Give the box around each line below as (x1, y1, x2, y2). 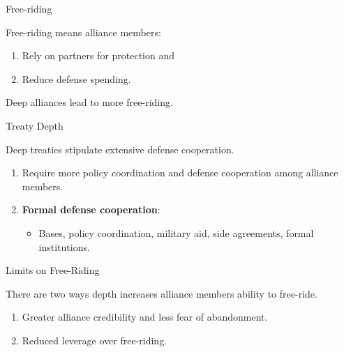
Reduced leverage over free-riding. (22, 332, 167, 347)
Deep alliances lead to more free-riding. (6, 95, 173, 109)
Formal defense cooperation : (22, 202, 160, 217)
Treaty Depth (6, 118, 63, 132)
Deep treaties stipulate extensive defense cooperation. (6, 141, 234, 156)
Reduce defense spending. (22, 71, 131, 86)
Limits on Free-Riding (6, 263, 100, 277)
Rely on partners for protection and (22, 48, 175, 63)
